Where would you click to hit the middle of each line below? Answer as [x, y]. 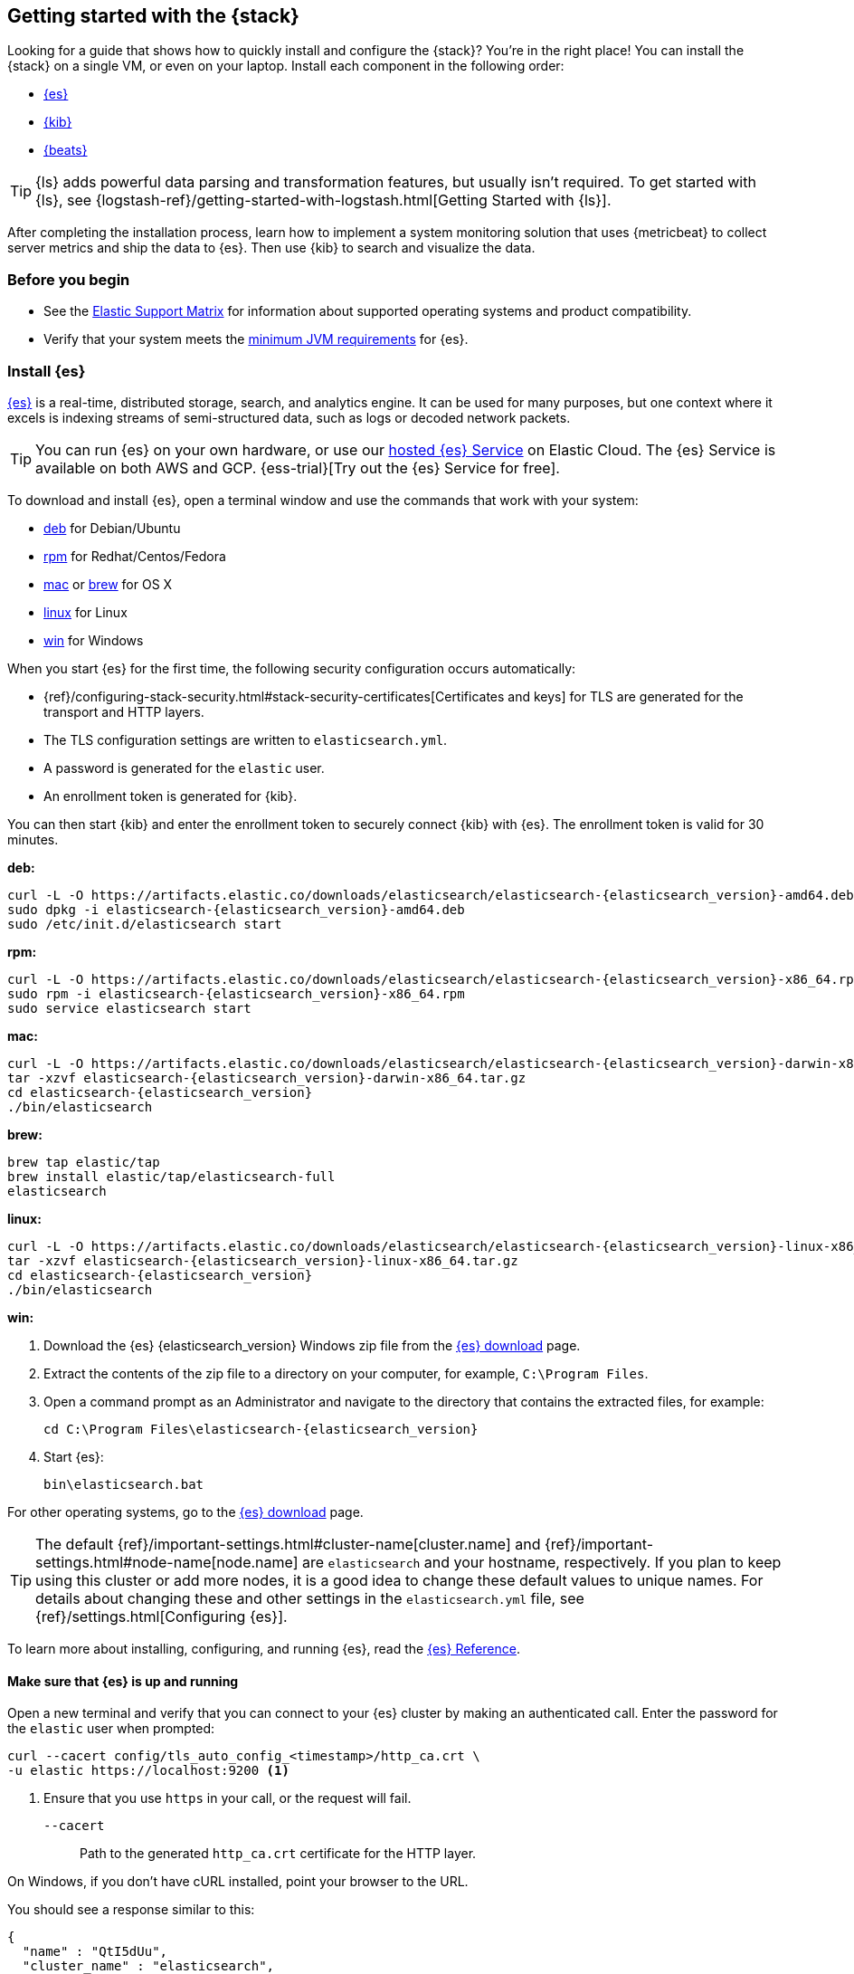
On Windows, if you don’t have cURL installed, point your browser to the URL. [238, 1882]
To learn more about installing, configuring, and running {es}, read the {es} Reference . [264, 1648]
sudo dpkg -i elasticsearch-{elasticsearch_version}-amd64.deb [236, 909]
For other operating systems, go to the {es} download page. [185, 1511]
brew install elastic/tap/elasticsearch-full [171, 1176]
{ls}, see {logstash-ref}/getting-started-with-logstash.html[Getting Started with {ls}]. [323, 200]
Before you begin [69, 279]
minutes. [33, 839]
